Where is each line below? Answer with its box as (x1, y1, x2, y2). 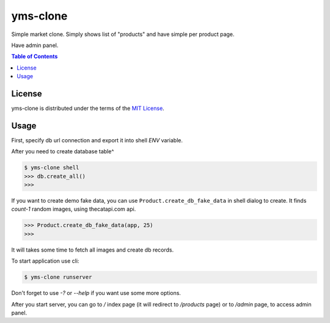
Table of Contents (11, 53, 58, 60)
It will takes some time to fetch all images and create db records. (11, 246, 174, 253)
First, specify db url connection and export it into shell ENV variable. (11, 136, 183, 143)
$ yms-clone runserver (24, 274, 92, 281)
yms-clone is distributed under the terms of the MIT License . (11, 104, 164, 112)
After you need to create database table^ (11, 148, 114, 155)
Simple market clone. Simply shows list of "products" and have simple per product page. (11, 31, 235, 38)
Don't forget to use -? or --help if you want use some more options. (11, 289, 182, 297)
